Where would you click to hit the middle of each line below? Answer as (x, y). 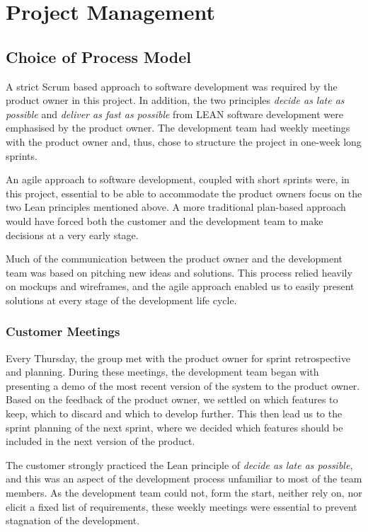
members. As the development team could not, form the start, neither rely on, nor (184, 493)
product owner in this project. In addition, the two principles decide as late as (175, 100)
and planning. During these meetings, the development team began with (162, 372)
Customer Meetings (63, 331)
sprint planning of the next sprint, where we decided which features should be (174, 427)
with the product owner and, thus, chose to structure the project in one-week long (184, 141)
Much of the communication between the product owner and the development (174, 259)
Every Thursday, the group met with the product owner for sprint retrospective (178, 358)
